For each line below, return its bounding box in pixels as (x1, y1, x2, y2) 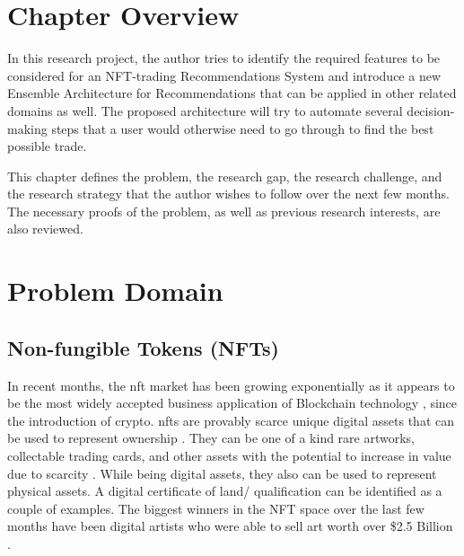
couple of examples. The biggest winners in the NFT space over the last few (7, 499, 425, 517)
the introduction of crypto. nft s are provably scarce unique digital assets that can (7, 410, 455, 429)
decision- (407, 101, 455, 119)
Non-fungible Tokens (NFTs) (7, 333, 279, 361)
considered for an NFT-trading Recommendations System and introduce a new (7, 66, 441, 84)
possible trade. (7, 137, 87, 155)
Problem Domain (7, 272, 223, 309)
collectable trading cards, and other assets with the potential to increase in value (7, 446, 451, 465)
